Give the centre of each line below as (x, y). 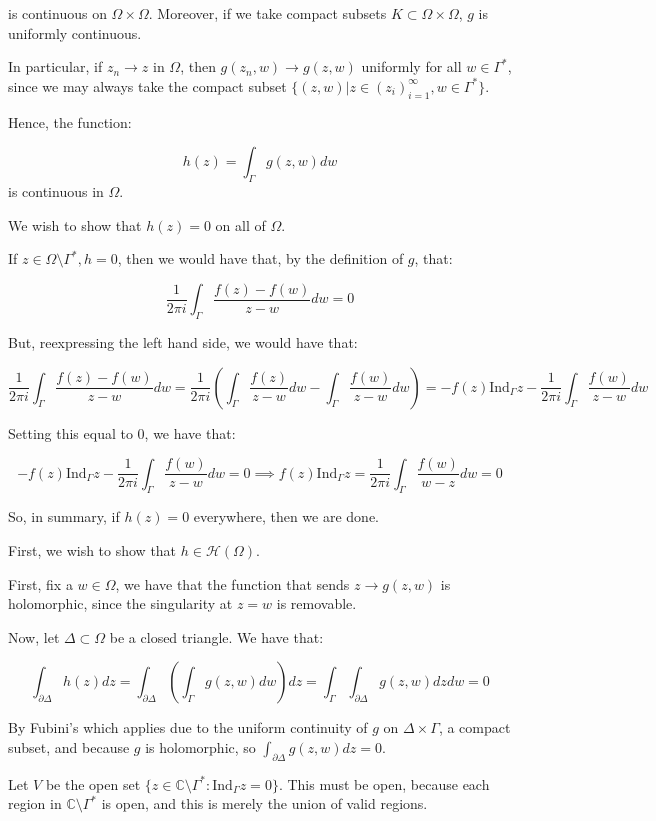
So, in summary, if (64, 516)
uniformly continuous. (75, 32)
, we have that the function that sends (232, 583)
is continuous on (57, 13)
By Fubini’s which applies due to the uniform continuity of (188, 727)
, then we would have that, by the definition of (260, 258)
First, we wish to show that (92, 550)
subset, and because (69, 747)
